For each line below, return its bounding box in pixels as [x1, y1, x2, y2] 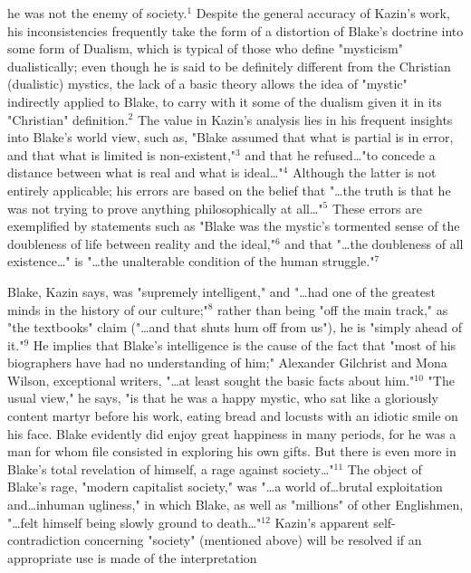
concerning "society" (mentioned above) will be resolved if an [84, 530, 422, 549]
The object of [347, 459, 422, 478]
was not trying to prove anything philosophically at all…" [7, 198, 323, 217]
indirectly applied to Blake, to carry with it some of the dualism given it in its [7, 91, 442, 110]
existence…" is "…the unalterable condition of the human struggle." [7, 252, 375, 271]
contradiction [7, 530, 81, 549]
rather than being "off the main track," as [217, 300, 448, 319]
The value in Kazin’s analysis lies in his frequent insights [137, 110, 453, 129]
